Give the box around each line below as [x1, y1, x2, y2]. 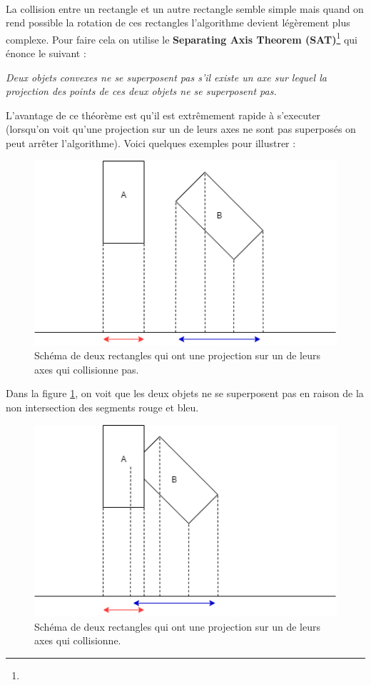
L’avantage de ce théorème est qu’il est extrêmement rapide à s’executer [6, 107, 321, 122]
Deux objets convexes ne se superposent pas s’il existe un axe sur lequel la [6, 69, 327, 84]
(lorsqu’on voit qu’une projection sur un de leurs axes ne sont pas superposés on [6, 121, 356, 136]
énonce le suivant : [6, 46, 86, 61]
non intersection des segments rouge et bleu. [6, 399, 199, 414]
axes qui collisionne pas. [34, 361, 139, 376]
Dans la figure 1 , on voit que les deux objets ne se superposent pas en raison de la [6, 386, 364, 401]
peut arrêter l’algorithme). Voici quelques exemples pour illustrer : [6, 136, 296, 150]
